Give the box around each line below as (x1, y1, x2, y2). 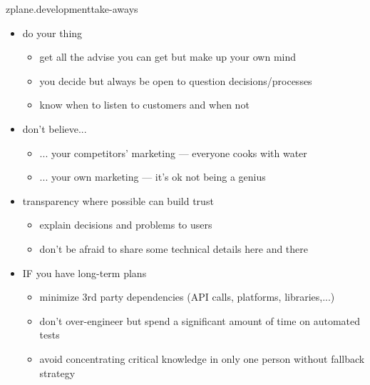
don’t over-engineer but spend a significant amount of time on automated (39, 313, 361, 328)
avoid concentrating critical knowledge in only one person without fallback (39, 351, 365, 366)
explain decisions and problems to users (39, 217, 212, 232)
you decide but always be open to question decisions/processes (39, 73, 312, 88)
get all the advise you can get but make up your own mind (39, 49, 297, 64)
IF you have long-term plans (22, 265, 147, 280)
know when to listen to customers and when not (39, 97, 250, 112)
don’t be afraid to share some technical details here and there (39, 241, 309, 256)
